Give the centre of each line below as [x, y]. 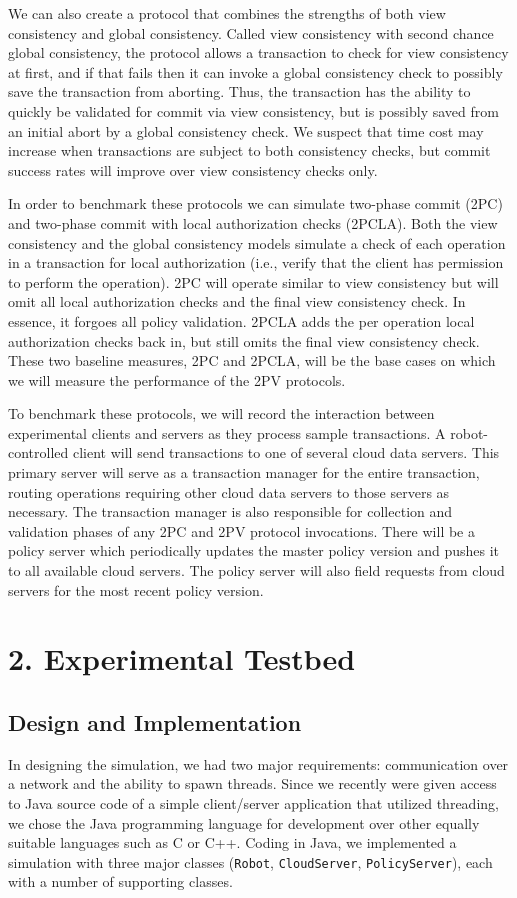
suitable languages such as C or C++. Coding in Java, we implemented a [232, 842]
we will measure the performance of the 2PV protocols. [177, 379]
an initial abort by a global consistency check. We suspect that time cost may [246, 130]
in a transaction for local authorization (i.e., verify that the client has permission [256, 262]
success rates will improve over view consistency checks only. [193, 169]
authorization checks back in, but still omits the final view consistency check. [244, 340]
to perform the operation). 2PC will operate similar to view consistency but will [253, 281]
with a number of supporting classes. [120, 881]
